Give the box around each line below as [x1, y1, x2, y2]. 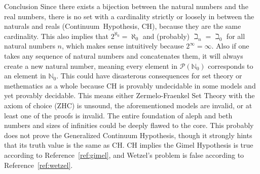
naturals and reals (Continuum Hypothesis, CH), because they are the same [4, 21, 241, 31]
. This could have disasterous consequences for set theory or [56, 70, 242, 81]
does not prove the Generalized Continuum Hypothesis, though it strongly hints [4, 129, 252, 140]
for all [226, 30, 245, 41]
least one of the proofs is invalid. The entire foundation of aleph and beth [4, 110, 233, 120]
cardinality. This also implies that [4, 30, 109, 41]
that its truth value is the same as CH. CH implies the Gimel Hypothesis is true [4, 140, 253, 150]
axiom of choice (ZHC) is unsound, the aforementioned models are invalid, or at [4, 100, 252, 110]
